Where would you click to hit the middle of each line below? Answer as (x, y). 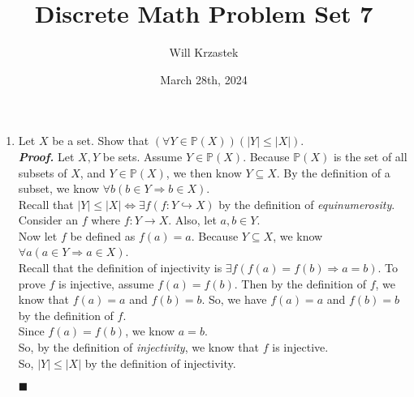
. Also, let (192, 220)
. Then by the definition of (300, 283)
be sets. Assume (142, 156)
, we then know (204, 172)
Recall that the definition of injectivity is (120, 268)
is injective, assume (106, 283)
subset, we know (59, 188)
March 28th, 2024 (204, 79)
